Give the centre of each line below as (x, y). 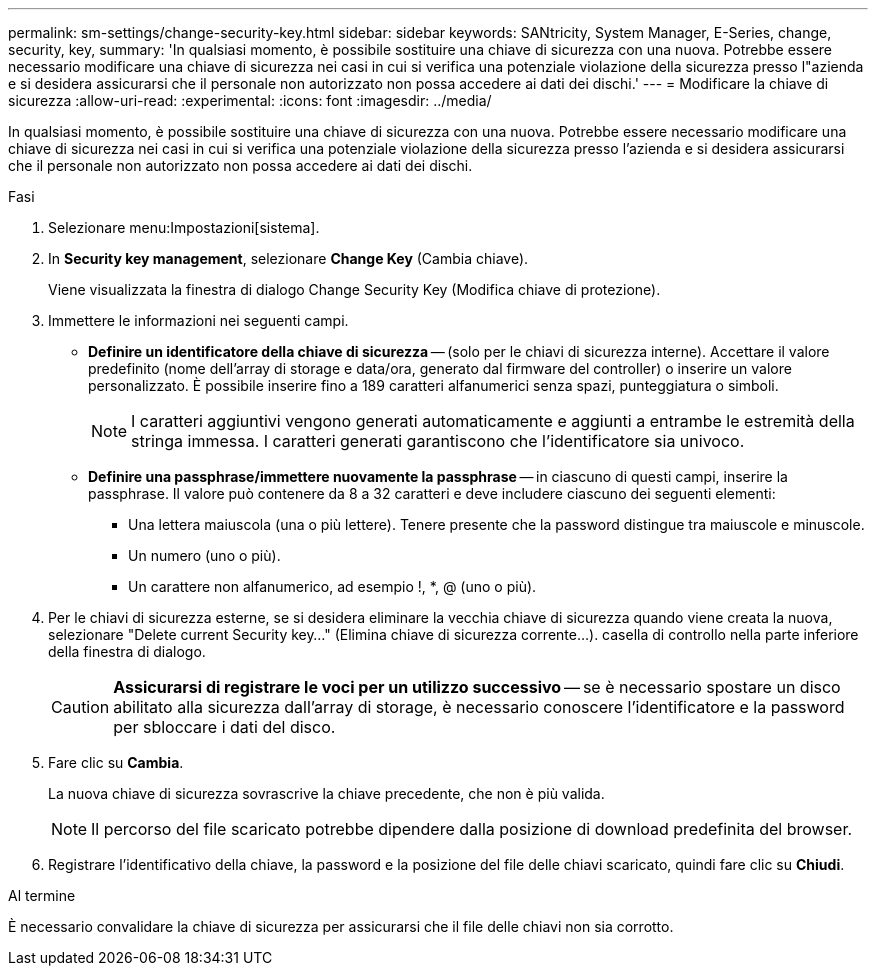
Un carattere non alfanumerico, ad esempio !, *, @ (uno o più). (332, 586)
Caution (80, 707)
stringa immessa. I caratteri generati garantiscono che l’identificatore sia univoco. (438, 441)
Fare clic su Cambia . (116, 762)
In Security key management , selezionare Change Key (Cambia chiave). (288, 258)
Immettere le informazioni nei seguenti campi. (198, 320)
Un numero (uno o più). (204, 555)
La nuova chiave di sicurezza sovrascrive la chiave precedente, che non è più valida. (326, 793)
